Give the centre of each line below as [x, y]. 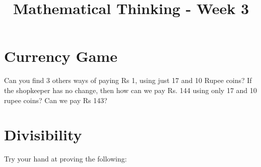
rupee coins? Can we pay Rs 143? [56, 100]
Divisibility [43, 135]
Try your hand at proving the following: [66, 159]
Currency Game [61, 56]
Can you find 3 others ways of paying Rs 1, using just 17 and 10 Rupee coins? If [128, 80]
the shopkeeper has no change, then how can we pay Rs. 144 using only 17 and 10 [130, 90]
